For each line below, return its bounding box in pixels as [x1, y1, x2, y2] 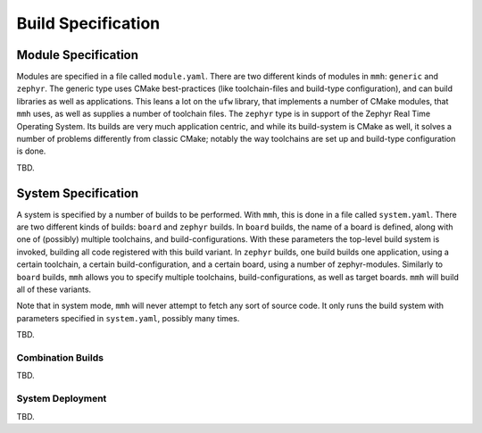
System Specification [16, 186, 139, 201]
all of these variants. [16, 284, 92, 295]
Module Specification [16, 47, 138, 62]
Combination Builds [16, 351, 104, 363]
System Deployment [16, 393, 107, 405]
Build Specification [16, 13, 161, 33]
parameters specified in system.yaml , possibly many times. [16, 312, 240, 323]
